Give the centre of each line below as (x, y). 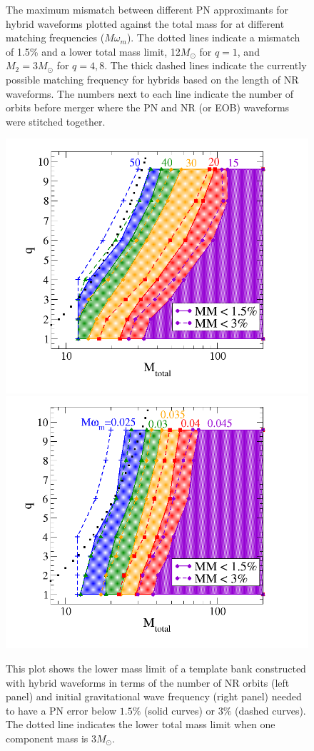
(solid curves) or (179, 710)
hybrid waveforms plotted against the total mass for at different (145, 23)
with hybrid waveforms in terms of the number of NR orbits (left (148, 682)
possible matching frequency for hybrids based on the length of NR (152, 79)
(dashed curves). (270, 710)
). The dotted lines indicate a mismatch (213, 37)
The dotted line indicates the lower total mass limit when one (141, 724)
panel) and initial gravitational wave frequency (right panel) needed (154, 696)
